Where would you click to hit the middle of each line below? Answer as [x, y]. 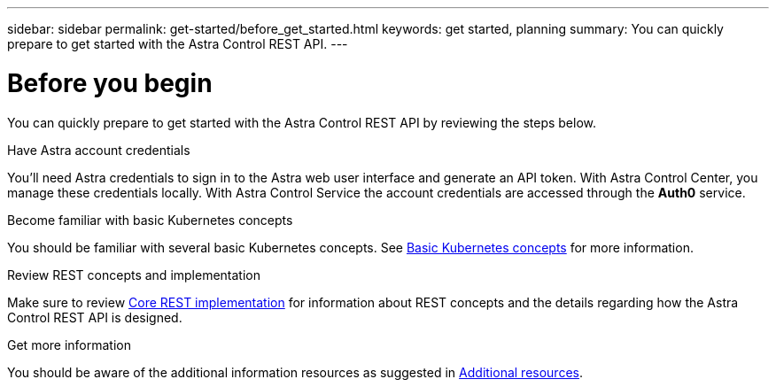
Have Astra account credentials [99, 150]
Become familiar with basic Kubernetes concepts [150, 220]
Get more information [69, 344]
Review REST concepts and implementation [134, 275]
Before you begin [110, 83]
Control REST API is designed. [95, 317]
